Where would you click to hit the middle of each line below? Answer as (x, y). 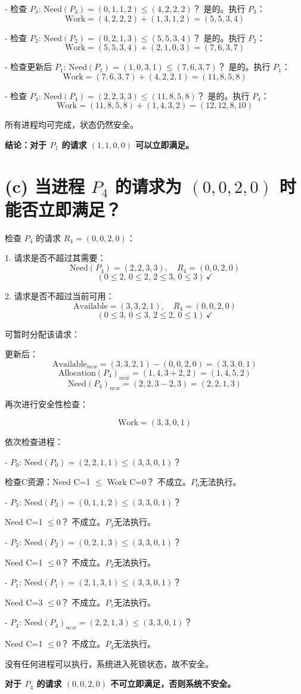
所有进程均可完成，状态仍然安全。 (72, 125)
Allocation (77, 373)
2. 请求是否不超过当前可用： (60, 296)
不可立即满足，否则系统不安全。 (173, 684)
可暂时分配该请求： (42, 334)
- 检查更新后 (29, 67)
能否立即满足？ (63, 209)
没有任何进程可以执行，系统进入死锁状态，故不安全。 (109, 663)
